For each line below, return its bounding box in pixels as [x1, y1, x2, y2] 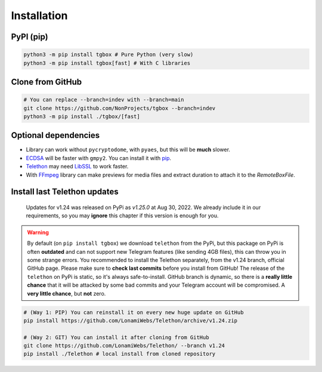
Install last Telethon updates [11, 187, 119, 197]
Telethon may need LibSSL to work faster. [26, 163, 129, 170]
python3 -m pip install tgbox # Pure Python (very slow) [23, 51, 194, 58]
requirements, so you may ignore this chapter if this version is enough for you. [26, 212, 219, 219]
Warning [27, 229, 49, 236]
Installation [11, 9, 68, 22]
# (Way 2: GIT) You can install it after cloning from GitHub [23, 334, 209, 340]
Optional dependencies [11, 130, 100, 140]
